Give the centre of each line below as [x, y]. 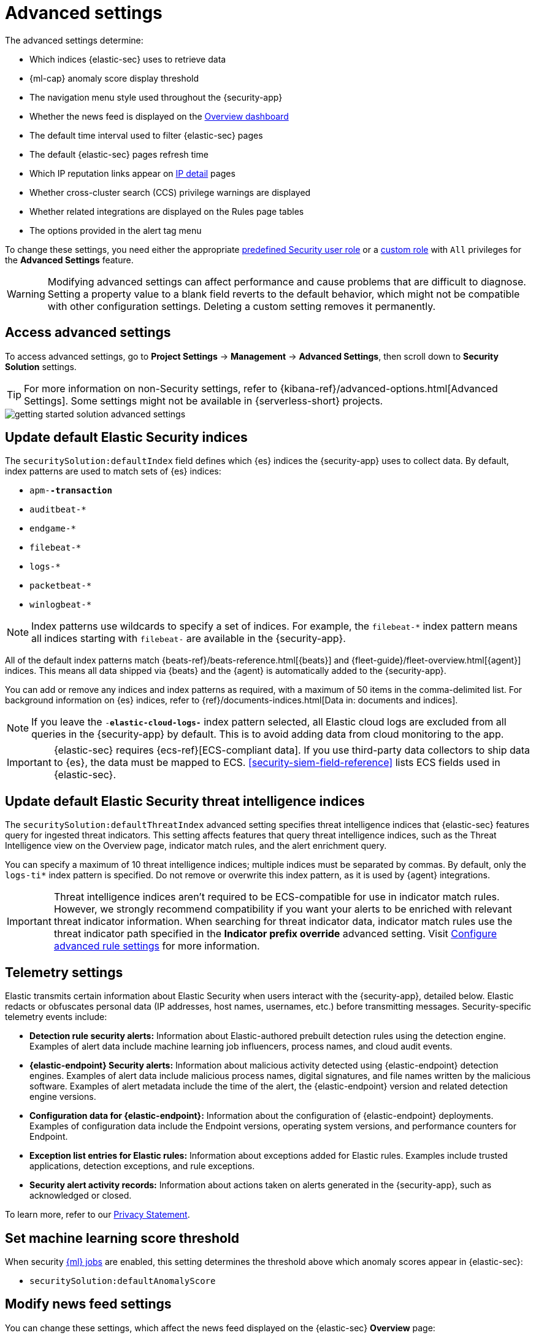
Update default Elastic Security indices [126, 438]
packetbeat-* [61, 586]
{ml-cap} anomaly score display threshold [114, 78]
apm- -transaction [71, 491]
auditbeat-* [58, 510]
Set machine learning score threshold [122, 1238]
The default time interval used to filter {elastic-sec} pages [146, 135]
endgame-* [53, 529]
